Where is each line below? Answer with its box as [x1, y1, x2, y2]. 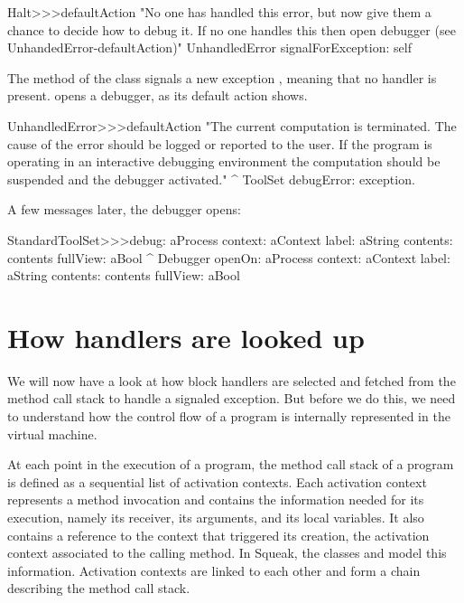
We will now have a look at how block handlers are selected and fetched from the [7, 371, 456, 390]
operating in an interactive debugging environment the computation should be [7, 152, 441, 171]
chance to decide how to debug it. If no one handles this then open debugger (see [7, 20, 456, 39]
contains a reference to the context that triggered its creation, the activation [7, 525, 430, 544]
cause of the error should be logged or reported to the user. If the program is [7, 134, 432, 153]
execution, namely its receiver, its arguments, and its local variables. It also [7, 508, 424, 526]
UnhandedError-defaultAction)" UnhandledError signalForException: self [7, 38, 412, 57]
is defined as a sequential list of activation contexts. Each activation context [7, 472, 427, 491]
